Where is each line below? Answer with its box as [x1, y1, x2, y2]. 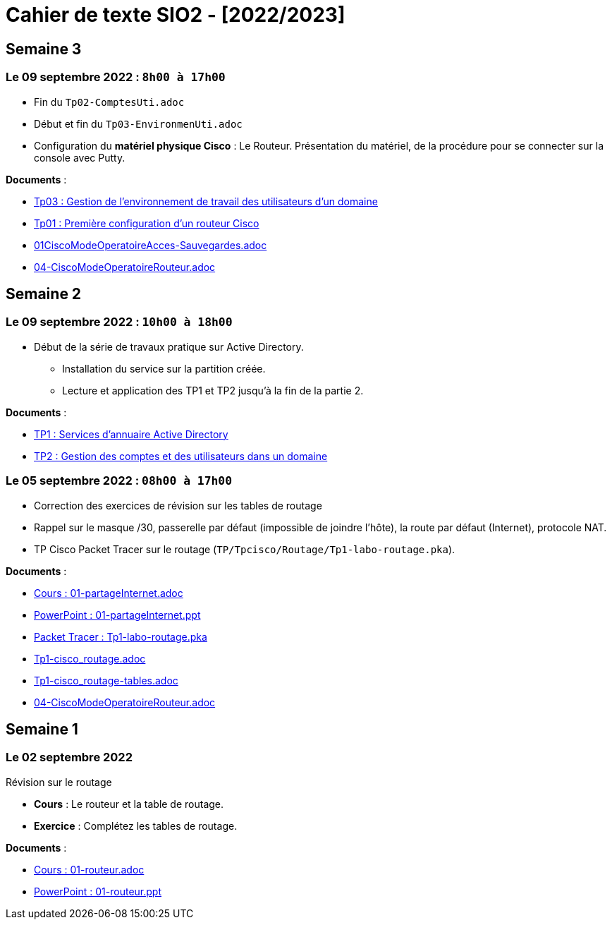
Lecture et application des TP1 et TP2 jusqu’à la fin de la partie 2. [62, 384, 364, 397]
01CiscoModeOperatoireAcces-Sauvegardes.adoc [34, 238, 267, 251]
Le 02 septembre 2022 [6, 750, 133, 765]
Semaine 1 [6, 720, 78, 738]
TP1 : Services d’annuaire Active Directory [34, 428, 228, 440]
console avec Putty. [34, 151, 126, 164]
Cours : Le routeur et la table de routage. [34, 797, 224, 810]
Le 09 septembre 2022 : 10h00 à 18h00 [6, 315, 233, 330]
